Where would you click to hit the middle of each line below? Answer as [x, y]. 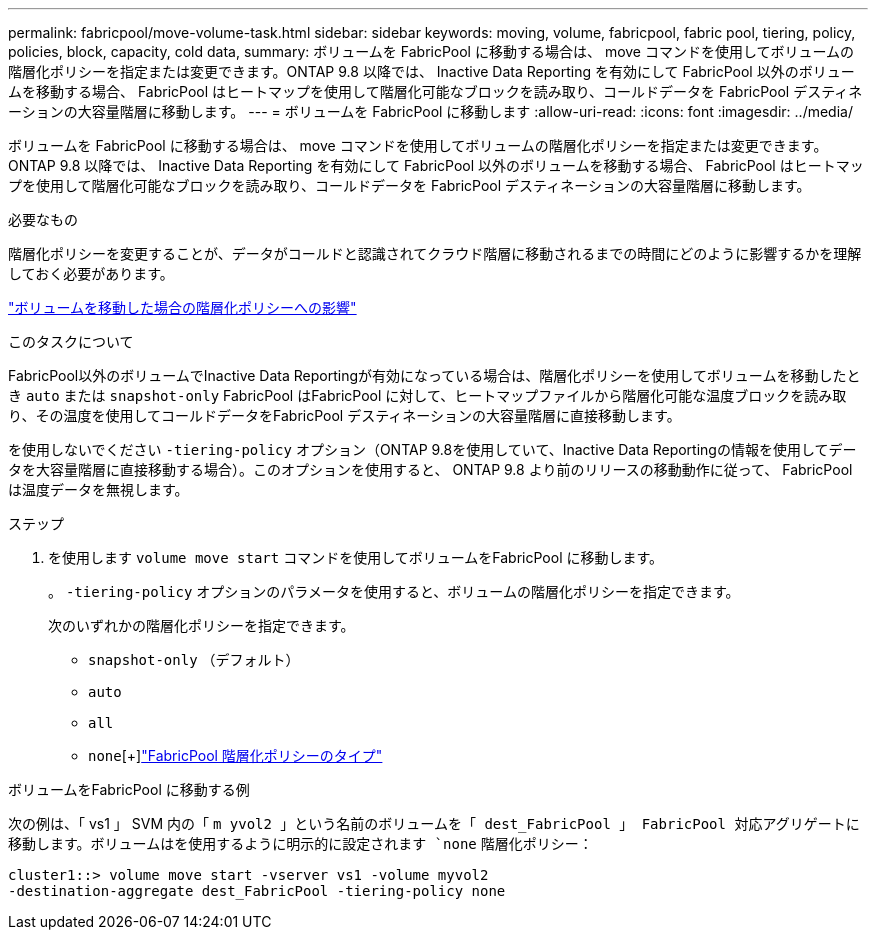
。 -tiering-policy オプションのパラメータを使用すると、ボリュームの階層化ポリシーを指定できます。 [394, 591]
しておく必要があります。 [91, 273]
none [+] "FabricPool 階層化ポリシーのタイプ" [235, 755]
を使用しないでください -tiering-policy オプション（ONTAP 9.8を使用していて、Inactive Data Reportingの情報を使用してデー [432, 449]
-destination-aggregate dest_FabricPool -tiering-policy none [257, 891]
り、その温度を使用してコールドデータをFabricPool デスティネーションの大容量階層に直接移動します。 [344, 415]
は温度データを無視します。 [98, 489]
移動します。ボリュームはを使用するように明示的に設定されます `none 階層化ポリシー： [300, 843]
